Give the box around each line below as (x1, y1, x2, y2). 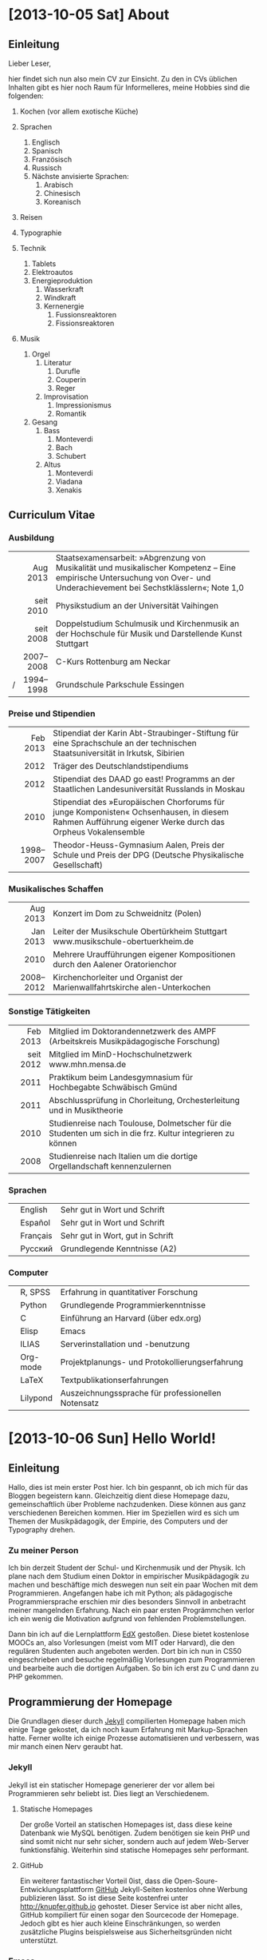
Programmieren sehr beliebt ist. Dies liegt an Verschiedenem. (8, 1788, 210, 1798)
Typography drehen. (8, 1525, 76, 1535)
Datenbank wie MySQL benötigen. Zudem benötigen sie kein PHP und (19, 1828, 250, 1838)
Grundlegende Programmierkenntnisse (60, 1300, 206, 1311)
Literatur (43, 358, 72, 367)
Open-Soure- (174, 1876, 218, 1886)
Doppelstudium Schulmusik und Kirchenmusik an (55, 618, 240, 629)
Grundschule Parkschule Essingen (55, 679, 185, 690)
